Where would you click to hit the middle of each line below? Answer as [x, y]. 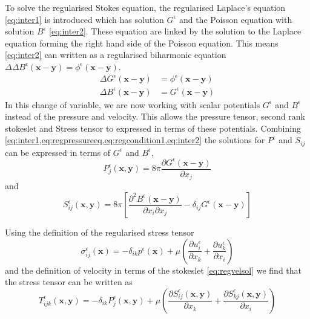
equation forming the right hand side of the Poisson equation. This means [142, 43]
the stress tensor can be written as [69, 282]
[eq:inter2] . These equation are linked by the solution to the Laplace [175, 31]
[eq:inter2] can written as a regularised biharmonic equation [116, 55]
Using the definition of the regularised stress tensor [100, 232]
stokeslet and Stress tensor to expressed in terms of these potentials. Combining [153, 128]
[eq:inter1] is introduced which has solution [84, 19]
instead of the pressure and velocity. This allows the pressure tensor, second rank [155, 116]
